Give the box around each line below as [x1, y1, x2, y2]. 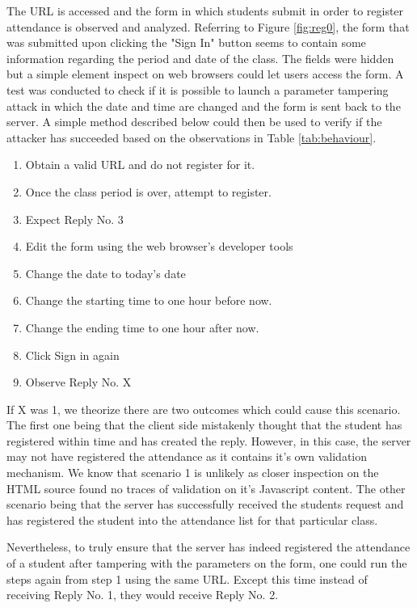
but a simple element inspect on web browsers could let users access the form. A [6, 65, 404, 82]
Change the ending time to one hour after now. [25, 319, 259, 336]
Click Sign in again [25, 346, 120, 363]
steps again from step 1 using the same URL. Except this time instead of [6, 570, 368, 587]
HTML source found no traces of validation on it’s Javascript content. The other [6, 479, 406, 496]
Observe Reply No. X [25, 374, 132, 391]
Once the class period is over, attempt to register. [25, 183, 272, 200]
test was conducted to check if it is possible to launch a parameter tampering [6, 81, 389, 98]
